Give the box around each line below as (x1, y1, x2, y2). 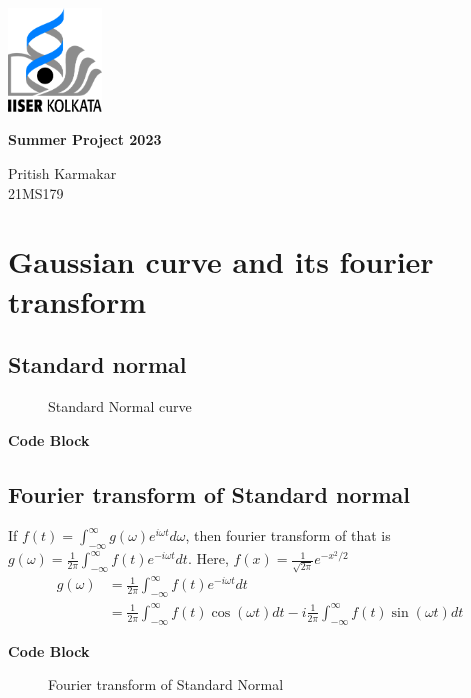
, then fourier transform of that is (185, 525, 391, 546)
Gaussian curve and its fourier (8, 241, 434, 282)
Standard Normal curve (48, 395, 192, 416)
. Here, (187, 548, 229, 569)
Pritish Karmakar (8, 163, 117, 184)
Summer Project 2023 (8, 129, 162, 150)
